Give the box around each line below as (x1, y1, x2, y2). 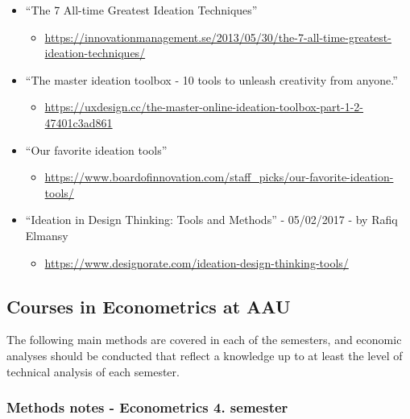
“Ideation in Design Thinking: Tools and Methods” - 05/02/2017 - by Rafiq (25, 211, 398, 228)
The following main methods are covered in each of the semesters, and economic (6, 331, 402, 348)
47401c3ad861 (44, 114, 113, 131)
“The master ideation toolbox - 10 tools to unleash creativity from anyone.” (25, 71, 398, 88)
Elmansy (25, 226, 68, 243)
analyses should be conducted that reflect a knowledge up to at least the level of (6, 346, 403, 363)
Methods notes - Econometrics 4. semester (6, 397, 288, 417)
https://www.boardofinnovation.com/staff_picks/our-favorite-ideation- (44, 168, 394, 185)
